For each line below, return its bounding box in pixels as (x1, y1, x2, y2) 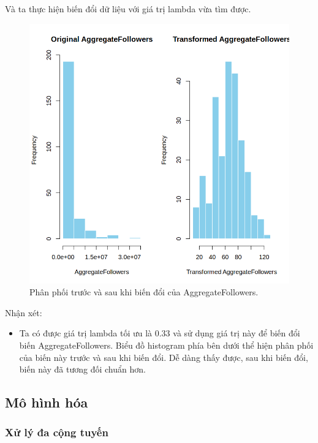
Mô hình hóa (5, 393, 88, 412)
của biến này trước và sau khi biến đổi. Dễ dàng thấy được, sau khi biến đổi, (19, 350, 308, 363)
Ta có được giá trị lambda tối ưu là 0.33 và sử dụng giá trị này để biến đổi (19, 327, 300, 339)
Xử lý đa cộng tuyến (5, 425, 108, 440)
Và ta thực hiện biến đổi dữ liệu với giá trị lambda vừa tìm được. (5, 2, 251, 15)
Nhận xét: (5, 306, 42, 319)
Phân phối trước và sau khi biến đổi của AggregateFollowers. (29, 286, 259, 298)
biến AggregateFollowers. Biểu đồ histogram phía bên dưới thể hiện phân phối (19, 338, 314, 351)
